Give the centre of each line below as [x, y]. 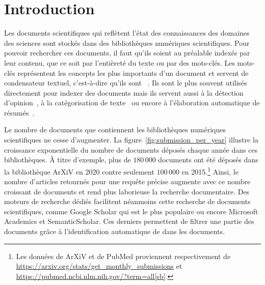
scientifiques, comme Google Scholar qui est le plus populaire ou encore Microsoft [131, 211]
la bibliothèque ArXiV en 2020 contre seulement [79, 171]
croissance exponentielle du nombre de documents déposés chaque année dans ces [131, 149]
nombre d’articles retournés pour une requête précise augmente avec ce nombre [127, 181]
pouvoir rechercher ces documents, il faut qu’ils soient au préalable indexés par [127, 53]
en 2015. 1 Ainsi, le [210, 170]
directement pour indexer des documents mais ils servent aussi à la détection [124, 92]
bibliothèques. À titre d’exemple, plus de [68, 160]
